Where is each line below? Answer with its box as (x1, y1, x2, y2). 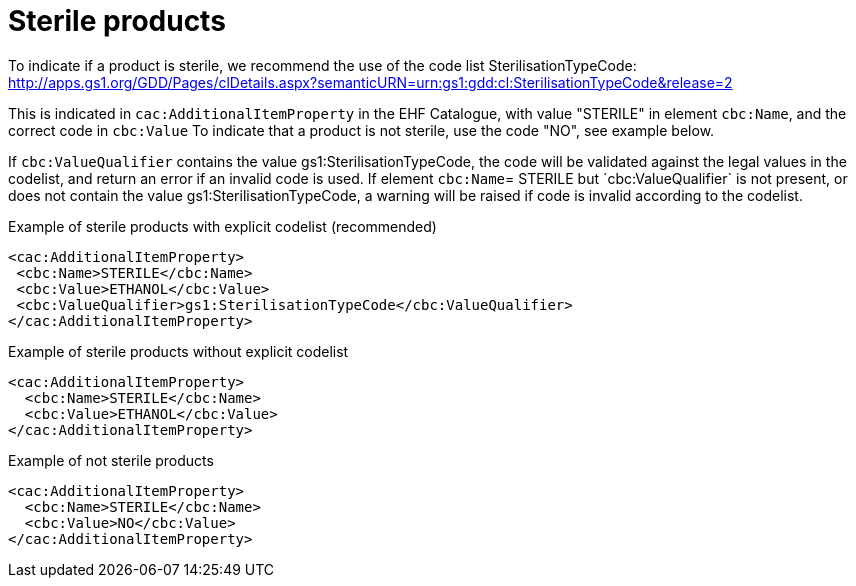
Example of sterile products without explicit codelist (8, 342, 349, 360)
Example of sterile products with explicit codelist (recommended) (8, 217, 437, 235)
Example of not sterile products (8, 451, 214, 469)
